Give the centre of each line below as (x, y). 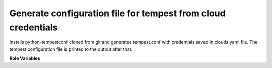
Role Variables (25, 58)
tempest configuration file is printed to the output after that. (71, 49)
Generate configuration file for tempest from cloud (118, 13)
